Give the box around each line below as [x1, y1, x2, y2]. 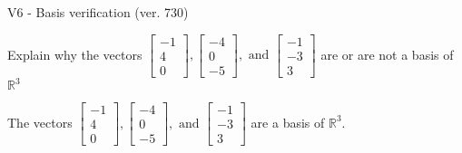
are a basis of [251, 112, 325, 131]
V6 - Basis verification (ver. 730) [7, 3, 189, 21]
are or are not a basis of [320, 44, 454, 63]
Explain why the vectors [7, 44, 143, 63]
